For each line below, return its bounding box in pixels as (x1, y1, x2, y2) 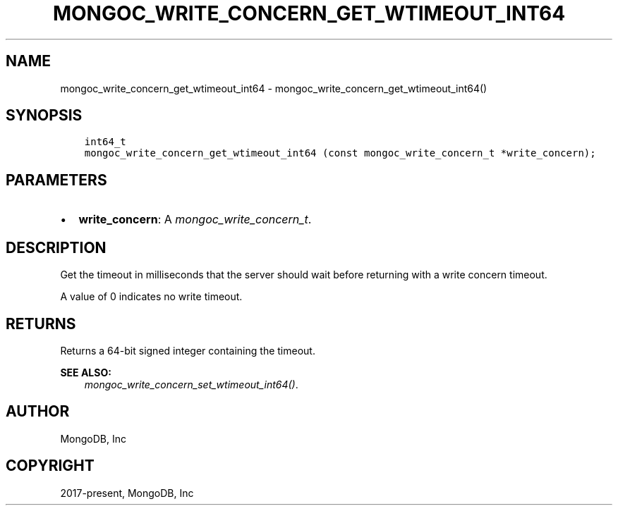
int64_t (84, 136, 126, 148)
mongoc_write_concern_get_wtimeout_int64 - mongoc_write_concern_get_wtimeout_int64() (60, 82, 487, 94)
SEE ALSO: (60, 366, 111, 378)
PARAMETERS (6, 171, 107, 189)
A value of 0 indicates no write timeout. (60, 290, 243, 303)
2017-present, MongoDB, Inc (60, 486, 194, 499)
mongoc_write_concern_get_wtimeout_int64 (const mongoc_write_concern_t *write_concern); (84, 147, 596, 159)
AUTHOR (6, 402, 70, 421)
